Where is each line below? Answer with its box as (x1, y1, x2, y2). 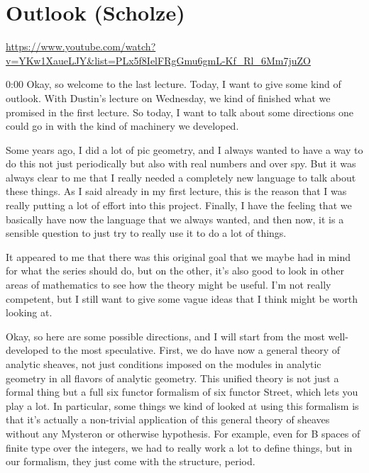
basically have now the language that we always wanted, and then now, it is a (6, 211, 344, 226)
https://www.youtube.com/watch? (6, 39, 156, 54)
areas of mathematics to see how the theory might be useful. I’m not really (6, 277, 331, 292)
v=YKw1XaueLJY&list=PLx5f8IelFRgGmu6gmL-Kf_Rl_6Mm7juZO (6, 52, 311, 67)
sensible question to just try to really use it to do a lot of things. (6, 226, 287, 240)
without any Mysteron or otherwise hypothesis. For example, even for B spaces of (6, 425, 360, 440)
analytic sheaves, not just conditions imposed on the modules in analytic (6, 357, 321, 371)
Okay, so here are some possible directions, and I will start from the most (6, 328, 325, 343)
